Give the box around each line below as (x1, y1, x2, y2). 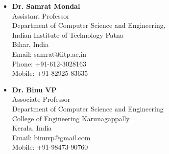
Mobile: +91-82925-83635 (12, 68, 88, 78)
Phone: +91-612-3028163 (12, 58, 86, 68)
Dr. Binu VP (12, 84, 57, 94)
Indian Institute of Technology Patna (12, 29, 123, 40)
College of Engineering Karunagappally (12, 113, 130, 123)
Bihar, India (12, 39, 48, 49)
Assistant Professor (12, 10, 70, 21)
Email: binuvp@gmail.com (12, 132, 91, 142)
